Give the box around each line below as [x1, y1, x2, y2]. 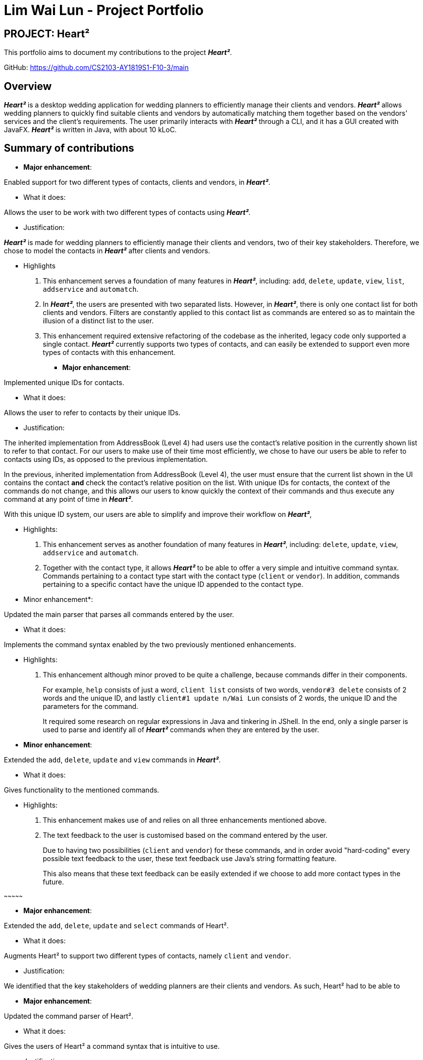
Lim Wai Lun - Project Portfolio [4, 2, 204, 18]
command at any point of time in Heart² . [4, 495, 133, 503]
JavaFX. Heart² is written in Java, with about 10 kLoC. [4, 125, 177, 134]
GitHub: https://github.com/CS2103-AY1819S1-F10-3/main [4, 63, 189, 72]
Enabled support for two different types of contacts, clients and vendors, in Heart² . [4, 177, 270, 186]
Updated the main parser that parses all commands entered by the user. [4, 610, 234, 618]
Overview [4, 80, 52, 92]
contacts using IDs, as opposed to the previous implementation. [4, 455, 208, 463]
